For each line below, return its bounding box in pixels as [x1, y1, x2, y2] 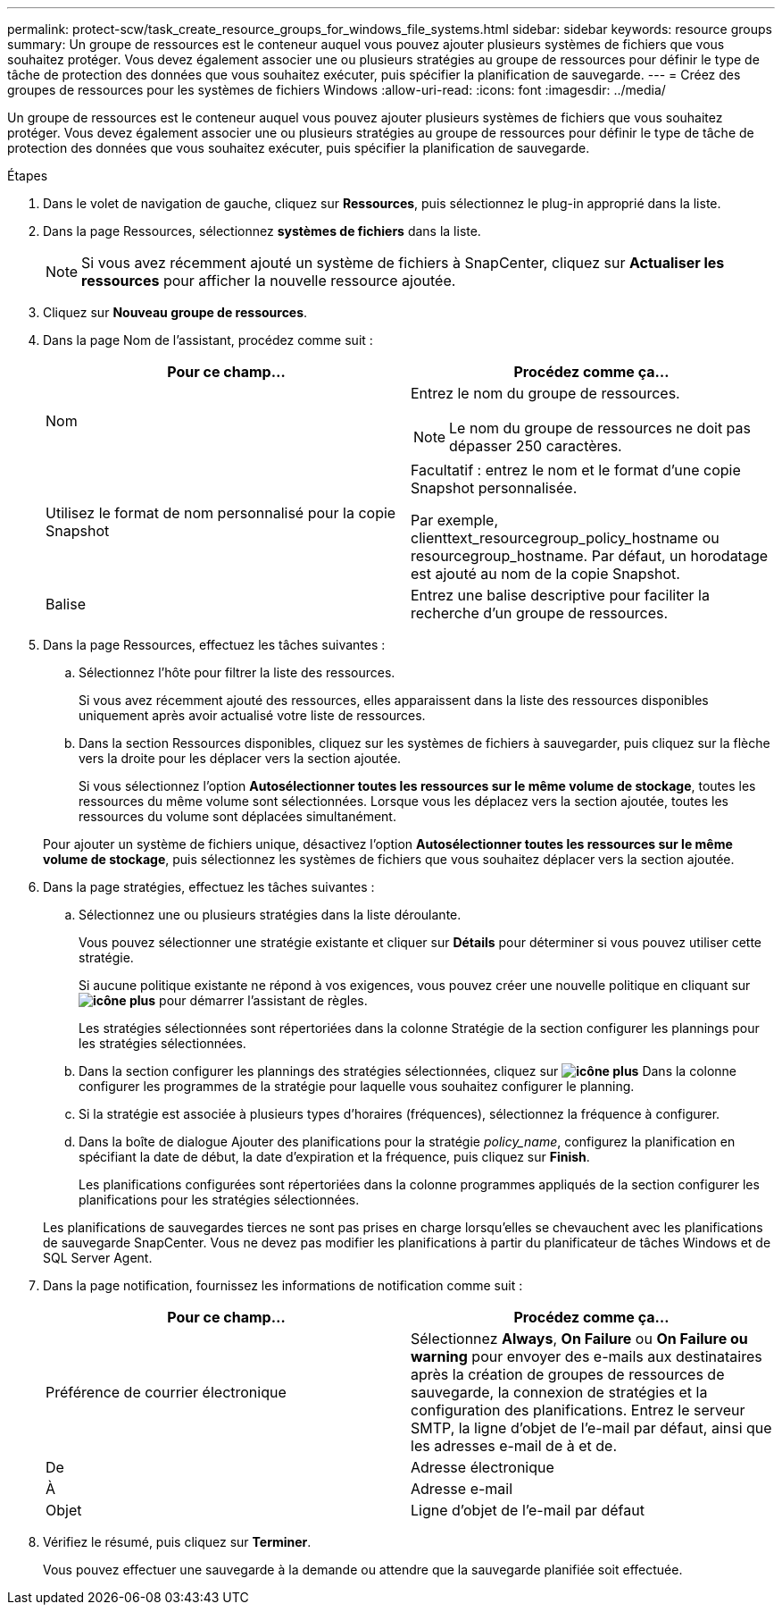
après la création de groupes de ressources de [411, 1365, 725, 1383]
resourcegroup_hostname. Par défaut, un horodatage [411, 547, 769, 565]
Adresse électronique [411, 1458, 554, 1476]
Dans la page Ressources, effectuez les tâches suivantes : [43, 637, 386, 652]
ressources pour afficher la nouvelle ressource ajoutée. [81, 272, 456, 290]
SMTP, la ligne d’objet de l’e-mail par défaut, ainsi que [411, 1419, 772, 1437]
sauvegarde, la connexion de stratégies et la [411, 1383, 708, 1401]
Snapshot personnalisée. [411, 479, 578, 497]
